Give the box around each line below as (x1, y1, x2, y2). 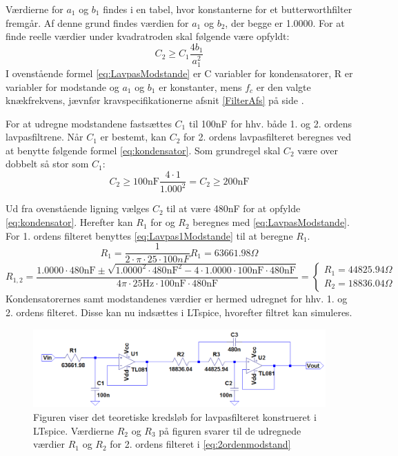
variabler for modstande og (6, 79, 119, 94)
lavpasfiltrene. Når (6, 129, 83, 144)
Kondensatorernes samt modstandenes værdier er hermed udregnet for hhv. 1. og (6, 291, 348, 306)
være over (297, 143, 339, 157)
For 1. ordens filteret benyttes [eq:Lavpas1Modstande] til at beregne (6, 228, 293, 242)
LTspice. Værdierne (33, 423, 115, 437)
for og (150, 215, 175, 229)
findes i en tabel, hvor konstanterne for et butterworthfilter (103, 2, 352, 16)
